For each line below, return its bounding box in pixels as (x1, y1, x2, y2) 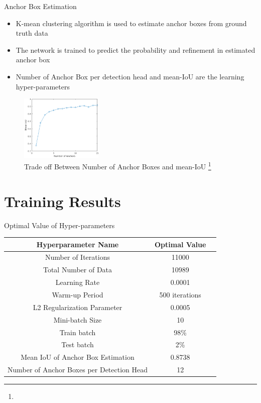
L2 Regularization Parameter (33, 301, 122, 312)
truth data (16, 28, 48, 38)
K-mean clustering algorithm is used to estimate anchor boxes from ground (16, 18, 247, 28)
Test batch (61, 339, 94, 350)
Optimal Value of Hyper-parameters (4, 220, 115, 230)
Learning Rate (55, 277, 100, 287)
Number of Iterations (45, 252, 110, 262)
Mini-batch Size (53, 314, 102, 325)
